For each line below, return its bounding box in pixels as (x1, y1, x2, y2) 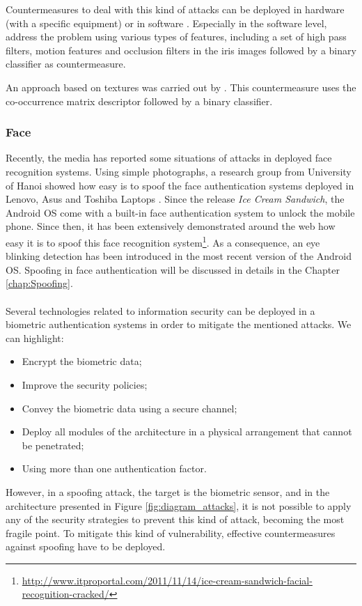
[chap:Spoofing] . (6, 276, 73, 290)
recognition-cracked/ (22, 586, 109, 601)
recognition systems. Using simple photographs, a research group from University (6, 164, 352, 178)
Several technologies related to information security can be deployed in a (6, 303, 315, 318)
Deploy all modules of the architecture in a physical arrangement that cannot (22, 424, 352, 439)
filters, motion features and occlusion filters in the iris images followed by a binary (6, 42, 356, 57)
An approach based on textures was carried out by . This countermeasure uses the (6, 79, 356, 94)
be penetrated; (22, 437, 84, 452)
